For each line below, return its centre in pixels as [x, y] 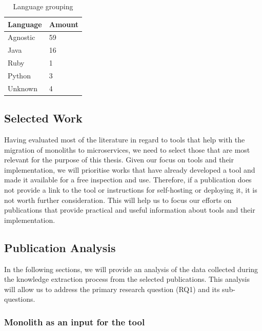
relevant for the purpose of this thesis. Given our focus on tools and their [119, 160]
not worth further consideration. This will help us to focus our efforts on [118, 200]
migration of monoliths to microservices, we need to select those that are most [127, 149]
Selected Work [43, 118]
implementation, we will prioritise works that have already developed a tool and [130, 169]
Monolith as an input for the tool [75, 322]
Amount [64, 24]
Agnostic [22, 37]
